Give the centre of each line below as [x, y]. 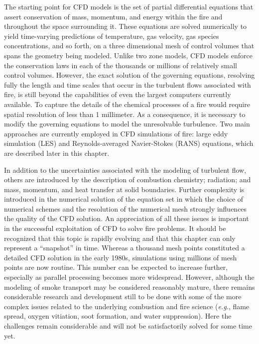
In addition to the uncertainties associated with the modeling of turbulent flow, [125, 170]
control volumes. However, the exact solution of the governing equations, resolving [129, 75]
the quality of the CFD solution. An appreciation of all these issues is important [127, 218]
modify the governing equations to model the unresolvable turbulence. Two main [127, 124]
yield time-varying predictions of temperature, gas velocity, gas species [112, 36]
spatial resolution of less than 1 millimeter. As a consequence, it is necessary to [125, 114]
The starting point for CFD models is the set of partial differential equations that [129, 6]
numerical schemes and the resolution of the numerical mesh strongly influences [126, 208]
